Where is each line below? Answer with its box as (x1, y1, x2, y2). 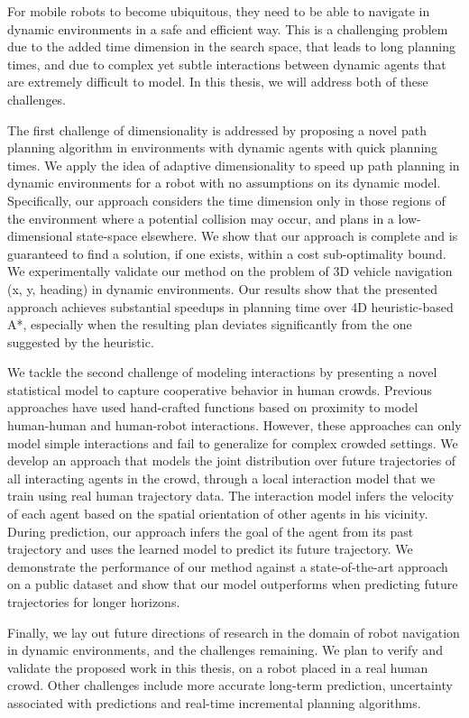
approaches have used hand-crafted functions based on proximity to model (7, 398, 418, 417)
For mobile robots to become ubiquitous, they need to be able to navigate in (7, 2, 430, 20)
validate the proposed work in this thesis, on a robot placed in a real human (7, 658, 428, 677)
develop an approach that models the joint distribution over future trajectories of (7, 451, 456, 470)
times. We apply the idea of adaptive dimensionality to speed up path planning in (7, 155, 460, 174)
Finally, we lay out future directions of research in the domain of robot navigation (7, 622, 460, 641)
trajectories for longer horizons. (7, 593, 180, 611)
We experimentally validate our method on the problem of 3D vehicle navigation (7, 262, 453, 281)
